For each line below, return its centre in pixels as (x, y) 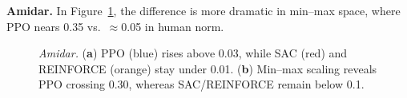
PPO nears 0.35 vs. (54, 26)
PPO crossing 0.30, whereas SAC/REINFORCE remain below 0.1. (201, 84)
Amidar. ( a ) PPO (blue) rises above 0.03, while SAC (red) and (193, 53)
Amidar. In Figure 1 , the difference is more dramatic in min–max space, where (203, 10)
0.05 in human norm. (173, 26)
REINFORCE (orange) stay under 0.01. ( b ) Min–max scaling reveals (208, 68)
